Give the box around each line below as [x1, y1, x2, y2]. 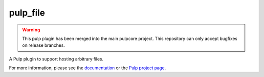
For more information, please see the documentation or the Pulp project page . [9, 65, 166, 71]
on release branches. [22, 42, 65, 48]
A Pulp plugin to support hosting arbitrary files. [9, 56, 104, 62]
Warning [22, 27, 40, 33]
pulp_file [9, 7, 45, 18]
